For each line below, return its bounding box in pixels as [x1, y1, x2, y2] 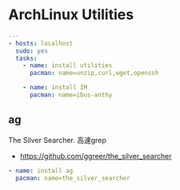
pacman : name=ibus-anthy [29, 91, 113, 99]
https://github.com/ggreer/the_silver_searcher [19, 151, 172, 160]
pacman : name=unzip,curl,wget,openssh [29, 69, 159, 77]
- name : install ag [8, 166, 74, 175]
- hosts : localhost [8, 39, 74, 47]
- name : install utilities [22, 61, 113, 69]
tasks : [15, 54, 38, 62]
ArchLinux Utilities [8, 6, 134, 24]
